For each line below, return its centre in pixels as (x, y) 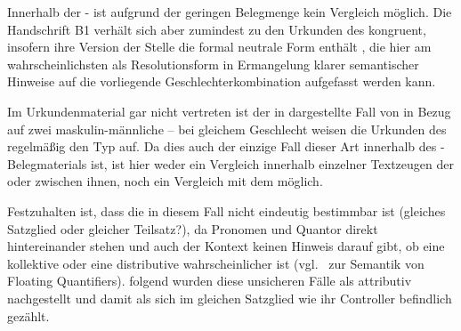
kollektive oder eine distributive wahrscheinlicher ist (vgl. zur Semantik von (216, 263)
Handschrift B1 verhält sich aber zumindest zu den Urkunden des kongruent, (217, 29)
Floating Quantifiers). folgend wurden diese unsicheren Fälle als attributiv (210, 281)
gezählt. (28, 315)
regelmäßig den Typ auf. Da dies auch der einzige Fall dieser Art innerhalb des (222, 146)
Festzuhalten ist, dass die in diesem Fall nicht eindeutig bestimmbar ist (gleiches (226, 210)
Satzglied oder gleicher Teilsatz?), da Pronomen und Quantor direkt (193, 228)
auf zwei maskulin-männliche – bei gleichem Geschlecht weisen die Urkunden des (227, 129)
